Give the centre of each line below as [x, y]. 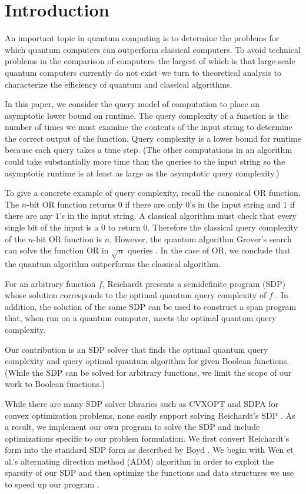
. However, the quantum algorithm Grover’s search [201, 238]
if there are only [154, 204]
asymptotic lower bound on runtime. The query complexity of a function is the [147, 115]
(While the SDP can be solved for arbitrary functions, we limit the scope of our [148, 372]
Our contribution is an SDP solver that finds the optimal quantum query [137, 349]
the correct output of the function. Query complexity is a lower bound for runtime [153, 138]
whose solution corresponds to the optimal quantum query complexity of [136, 295]
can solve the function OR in [57, 250]
